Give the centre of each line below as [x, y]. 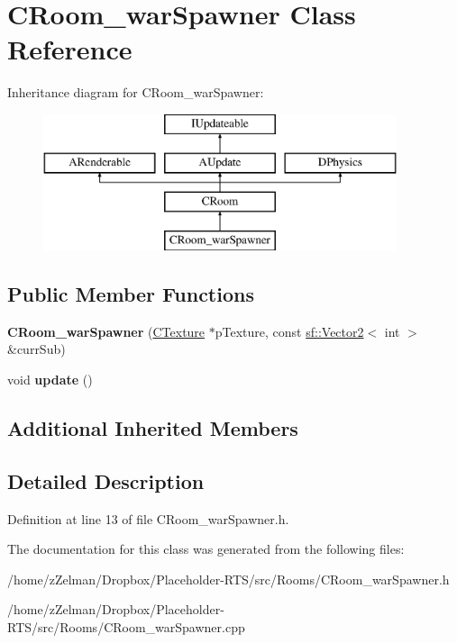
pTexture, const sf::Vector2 [289, 331]
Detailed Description [106, 480]
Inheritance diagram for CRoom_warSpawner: [136, 92]
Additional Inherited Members [153, 428]
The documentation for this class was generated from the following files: [206, 549]
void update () [50, 380]
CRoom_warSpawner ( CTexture [106, 331]
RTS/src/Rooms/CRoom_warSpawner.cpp [126, 627]
